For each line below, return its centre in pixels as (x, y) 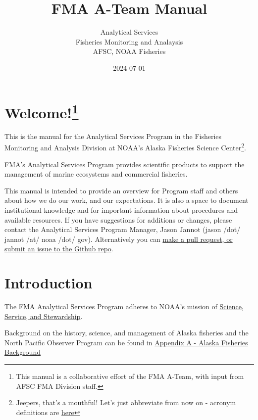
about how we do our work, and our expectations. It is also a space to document (127, 200)
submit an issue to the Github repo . (59, 249)
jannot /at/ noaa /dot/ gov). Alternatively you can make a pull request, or (119, 239)
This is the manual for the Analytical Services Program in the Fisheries (113, 136)
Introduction (49, 283)
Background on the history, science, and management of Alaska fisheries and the (127, 333)
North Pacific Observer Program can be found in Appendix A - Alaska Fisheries (126, 342)
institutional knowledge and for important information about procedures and (121, 210)
